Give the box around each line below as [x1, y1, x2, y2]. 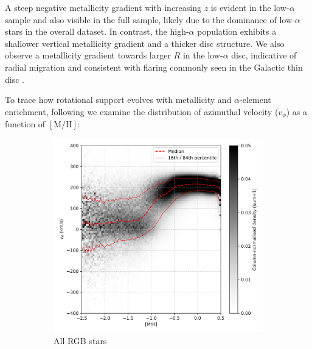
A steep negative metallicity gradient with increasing [5, 1, 201, 13]
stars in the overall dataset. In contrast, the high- [5, 25, 189, 38]
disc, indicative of [231, 49, 297, 62]
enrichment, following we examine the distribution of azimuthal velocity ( [5, 105, 279, 118]
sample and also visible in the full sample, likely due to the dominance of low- [5, 13, 295, 26]
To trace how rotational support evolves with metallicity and [5, 93, 232, 106]
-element [240, 93, 271, 106]
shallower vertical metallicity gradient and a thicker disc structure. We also [5, 37, 285, 49]
